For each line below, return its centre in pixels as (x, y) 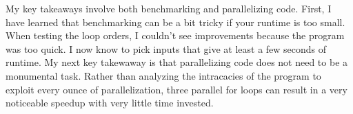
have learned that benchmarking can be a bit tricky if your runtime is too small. (175, 22)
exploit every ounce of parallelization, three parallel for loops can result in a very (176, 89)
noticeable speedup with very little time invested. (110, 103)
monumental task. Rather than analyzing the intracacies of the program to (163, 75)
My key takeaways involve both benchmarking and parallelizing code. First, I (169, 8)
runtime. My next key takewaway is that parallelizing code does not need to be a (177, 62)
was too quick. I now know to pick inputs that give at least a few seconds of (166, 48)
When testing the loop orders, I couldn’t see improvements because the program (175, 35)
